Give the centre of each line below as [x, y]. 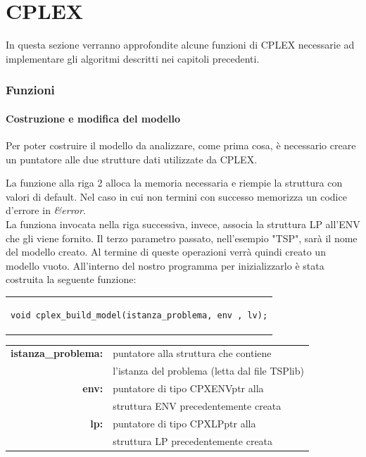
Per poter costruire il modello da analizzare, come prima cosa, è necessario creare [181, 145]
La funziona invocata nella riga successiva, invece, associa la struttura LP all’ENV [183, 224]
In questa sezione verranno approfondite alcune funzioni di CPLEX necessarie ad [180, 45]
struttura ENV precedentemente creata [197, 406]
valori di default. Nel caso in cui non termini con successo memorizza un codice [176, 196]
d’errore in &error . [46, 210]
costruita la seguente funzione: [71, 279]
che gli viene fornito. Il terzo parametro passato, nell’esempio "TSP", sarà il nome [182, 238]
